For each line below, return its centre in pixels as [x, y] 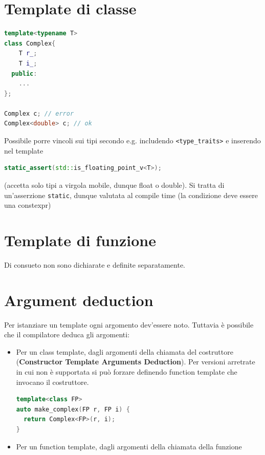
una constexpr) [28, 205]
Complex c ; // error [39, 113]
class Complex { [30, 43]
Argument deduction [79, 300]
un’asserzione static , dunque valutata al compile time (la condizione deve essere [131, 195]
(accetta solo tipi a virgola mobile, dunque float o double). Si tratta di [114, 185]
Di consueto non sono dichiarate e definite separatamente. [95, 264]
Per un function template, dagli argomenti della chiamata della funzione [129, 446]
